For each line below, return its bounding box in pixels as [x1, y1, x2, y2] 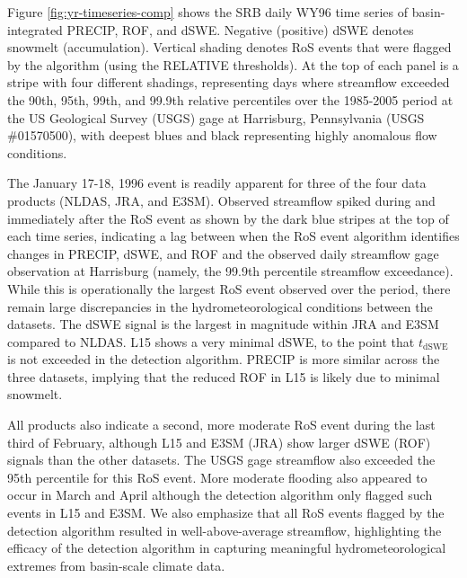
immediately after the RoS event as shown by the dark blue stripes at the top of [7, 209, 449, 227]
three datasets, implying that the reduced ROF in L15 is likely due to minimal [7, 367, 440, 386]
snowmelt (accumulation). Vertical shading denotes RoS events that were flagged [7, 38, 452, 57]
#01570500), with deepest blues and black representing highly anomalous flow [7, 126, 437, 145]
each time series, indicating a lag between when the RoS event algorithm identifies [7, 227, 460, 245]
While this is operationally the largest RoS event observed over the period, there [7, 279, 451, 298]
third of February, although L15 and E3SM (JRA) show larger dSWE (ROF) [7, 432, 431, 451]
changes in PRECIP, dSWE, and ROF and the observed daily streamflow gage [7, 244, 439, 262]
